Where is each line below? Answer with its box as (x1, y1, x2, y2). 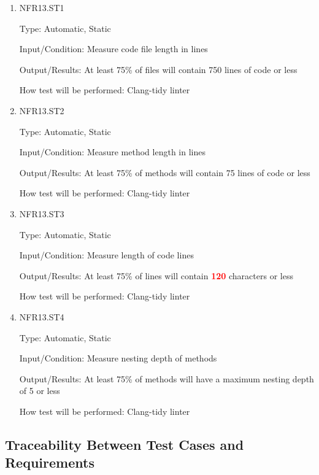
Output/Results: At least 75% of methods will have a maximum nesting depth (19, 372, 314, 385)
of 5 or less (19, 384, 60, 397)
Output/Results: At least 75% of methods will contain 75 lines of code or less (19, 166, 310, 179)
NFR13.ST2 (19, 104, 64, 117)
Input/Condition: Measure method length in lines (19, 145, 206, 158)
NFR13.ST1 (19, 1, 64, 14)
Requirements (5, 453, 94, 472)
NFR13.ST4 (19, 310, 64, 323)
